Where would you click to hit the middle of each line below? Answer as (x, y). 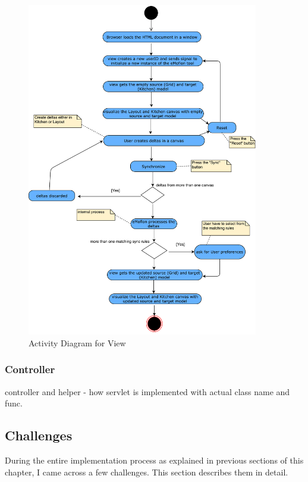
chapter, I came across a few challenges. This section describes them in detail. (147, 472)
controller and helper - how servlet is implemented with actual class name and (147, 391)
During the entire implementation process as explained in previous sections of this (154, 460)
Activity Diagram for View (77, 342)
